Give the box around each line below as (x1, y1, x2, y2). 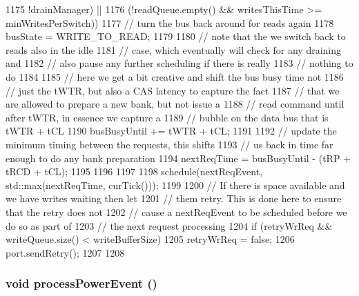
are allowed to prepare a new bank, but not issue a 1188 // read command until (6, 97, 345, 111)
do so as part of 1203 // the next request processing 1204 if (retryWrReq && (6, 218, 333, 233)
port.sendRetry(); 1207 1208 (6, 245, 125, 259)
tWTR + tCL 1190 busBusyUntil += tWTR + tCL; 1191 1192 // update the (6, 124, 337, 138)
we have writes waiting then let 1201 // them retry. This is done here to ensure (6, 191, 342, 206)
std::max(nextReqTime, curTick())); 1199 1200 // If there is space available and (6, 177, 345, 192)
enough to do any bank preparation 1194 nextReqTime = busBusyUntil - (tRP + (6, 150, 351, 165)
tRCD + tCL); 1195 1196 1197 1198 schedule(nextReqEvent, (6, 164, 263, 179)
